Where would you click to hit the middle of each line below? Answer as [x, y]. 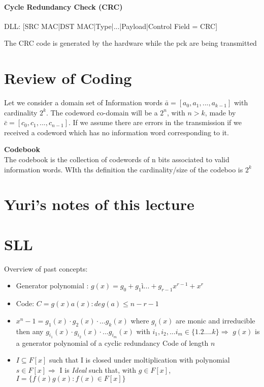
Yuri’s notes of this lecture [99, 204]
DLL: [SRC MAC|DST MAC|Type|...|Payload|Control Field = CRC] [111, 26]
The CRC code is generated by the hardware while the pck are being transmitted [130, 43]
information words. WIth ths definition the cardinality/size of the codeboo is [124, 169]
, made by [220, 112]
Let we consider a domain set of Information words [84, 102]
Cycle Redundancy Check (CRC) [63, 6]
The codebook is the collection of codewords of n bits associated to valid [117, 159]
